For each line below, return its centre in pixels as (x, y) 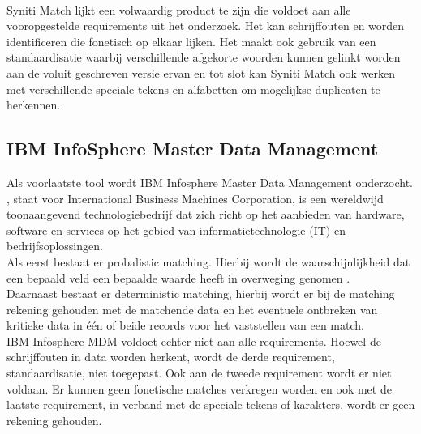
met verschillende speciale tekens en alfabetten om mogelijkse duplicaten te (193, 89)
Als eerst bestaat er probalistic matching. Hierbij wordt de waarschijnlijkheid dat (208, 261)
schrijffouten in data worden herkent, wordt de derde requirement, (171, 357)
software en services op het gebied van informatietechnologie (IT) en (176, 230)
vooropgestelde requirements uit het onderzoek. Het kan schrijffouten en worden (206, 26)
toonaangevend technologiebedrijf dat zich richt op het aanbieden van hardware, (206, 214)
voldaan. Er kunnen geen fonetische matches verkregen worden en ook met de (199, 388)
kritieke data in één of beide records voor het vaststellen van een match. (185, 325)
